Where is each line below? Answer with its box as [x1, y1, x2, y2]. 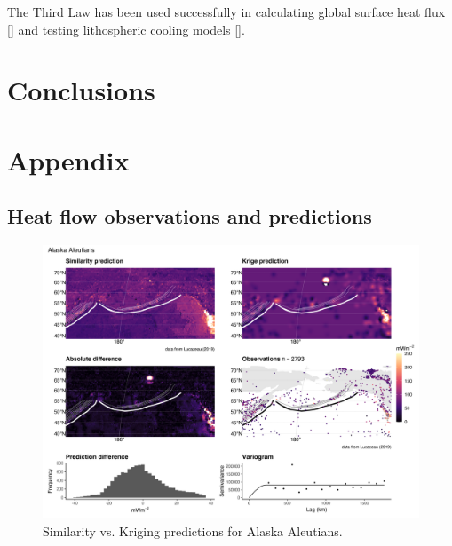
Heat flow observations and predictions [7, 202, 372, 230]
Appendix [7, 141, 130, 178]
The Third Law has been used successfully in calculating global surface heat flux [7, 3, 446, 20]
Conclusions [7, 72, 155, 108]
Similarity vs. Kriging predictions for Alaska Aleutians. [43, 521, 343, 540]
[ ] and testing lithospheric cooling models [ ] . [7, 20, 245, 38]
